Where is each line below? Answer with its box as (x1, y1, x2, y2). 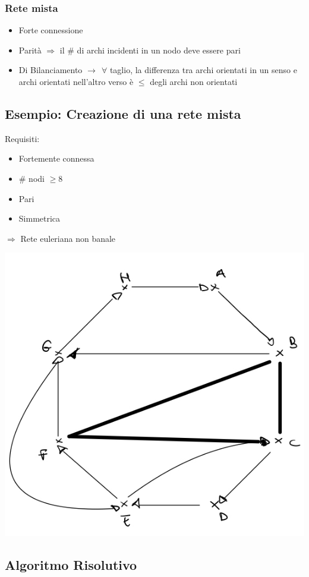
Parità (18, 43, 42, 56)
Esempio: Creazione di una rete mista (5, 104, 241, 122)
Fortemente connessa (18, 152, 94, 165)
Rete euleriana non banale (20, 232, 116, 244)
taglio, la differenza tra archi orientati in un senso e (109, 64, 297, 76)
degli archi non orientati (150, 75, 238, 87)
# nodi (18, 172, 45, 184)
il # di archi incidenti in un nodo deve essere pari (59, 43, 241, 56)
